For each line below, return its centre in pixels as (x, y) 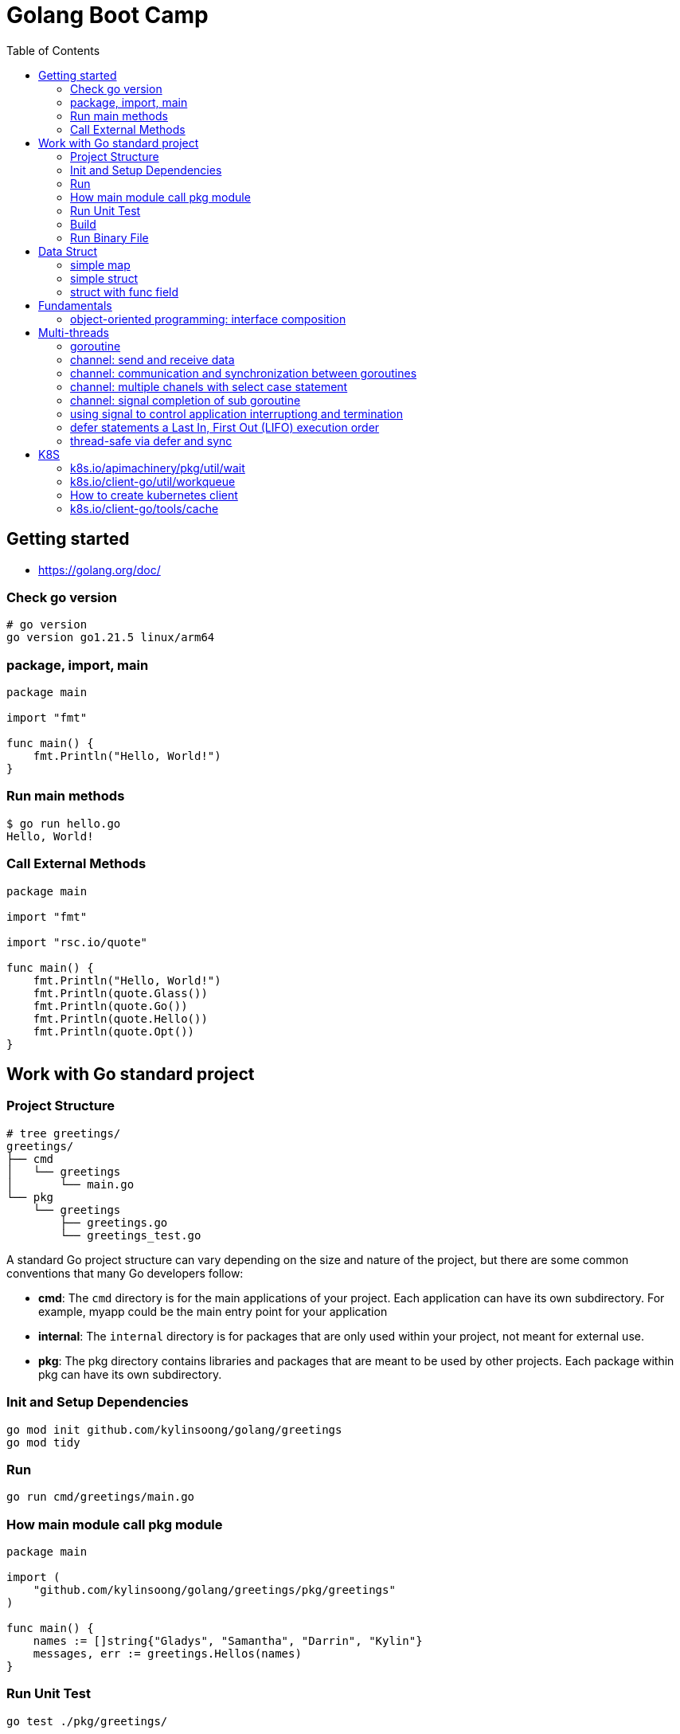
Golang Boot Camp (107, 15)
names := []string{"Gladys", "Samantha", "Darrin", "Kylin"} (228, 1641)
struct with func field (125, 292)
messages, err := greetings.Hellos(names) (167, 1654)
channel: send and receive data (152, 359)
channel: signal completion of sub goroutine (186, 400)
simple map (100, 264)
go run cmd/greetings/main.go (101, 1497)
